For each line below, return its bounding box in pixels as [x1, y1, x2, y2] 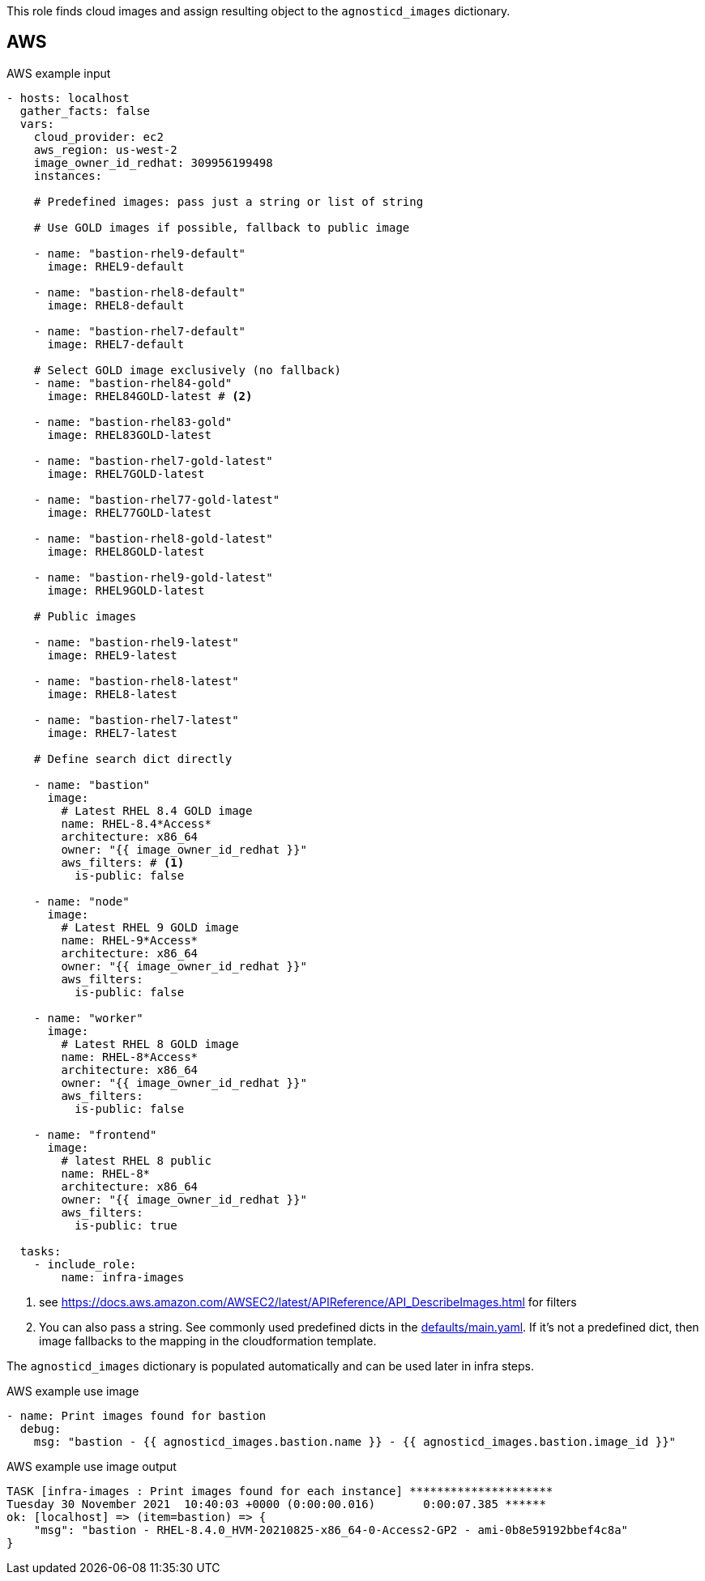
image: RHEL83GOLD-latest [47, 428, 211, 441]
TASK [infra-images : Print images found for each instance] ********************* [6, 1484, 553, 1498]
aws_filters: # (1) [61, 855, 185, 869]
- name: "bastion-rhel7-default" [33, 324, 246, 338]
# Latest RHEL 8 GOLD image [61, 1037, 239, 1050]
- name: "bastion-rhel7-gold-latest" [33, 454, 273, 467]
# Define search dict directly [33, 752, 233, 765]
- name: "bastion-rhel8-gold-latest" [33, 531, 273, 545]
